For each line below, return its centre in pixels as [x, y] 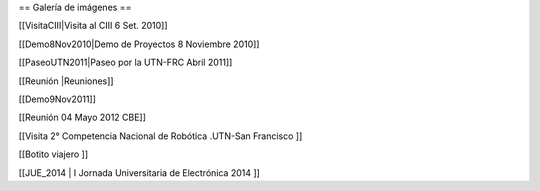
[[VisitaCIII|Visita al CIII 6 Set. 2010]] [93, 26]
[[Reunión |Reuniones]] [66, 81]
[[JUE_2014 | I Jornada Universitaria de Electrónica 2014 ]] [139, 172]
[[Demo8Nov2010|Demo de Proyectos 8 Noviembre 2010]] [139, 44]
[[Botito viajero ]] [53, 154]
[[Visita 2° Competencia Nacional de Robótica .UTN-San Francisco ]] [160, 136]
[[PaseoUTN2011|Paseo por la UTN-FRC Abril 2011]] [125, 62]
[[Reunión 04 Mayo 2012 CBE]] [82, 117]
